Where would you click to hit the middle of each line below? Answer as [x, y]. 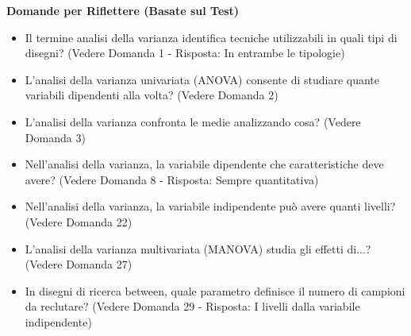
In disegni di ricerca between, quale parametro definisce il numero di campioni [215, 290]
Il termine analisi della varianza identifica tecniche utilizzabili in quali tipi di [211, 37]
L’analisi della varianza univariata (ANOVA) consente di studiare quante [202, 79]
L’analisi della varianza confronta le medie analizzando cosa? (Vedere [193, 121]
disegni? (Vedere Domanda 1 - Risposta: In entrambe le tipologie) [185, 53]
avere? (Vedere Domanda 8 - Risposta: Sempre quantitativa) [172, 179]
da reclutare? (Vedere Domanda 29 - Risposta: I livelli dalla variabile [192, 306]
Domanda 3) [55, 137]
